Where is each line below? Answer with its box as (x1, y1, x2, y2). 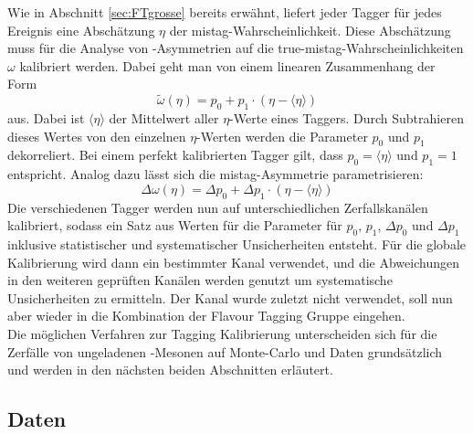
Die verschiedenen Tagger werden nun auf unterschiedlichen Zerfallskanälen (7, 197, 428, 217)
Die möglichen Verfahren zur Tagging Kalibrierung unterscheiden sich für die (7, 323, 437, 343)
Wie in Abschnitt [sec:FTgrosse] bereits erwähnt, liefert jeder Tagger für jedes (7, 3, 442, 21)
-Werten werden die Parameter (196, 126, 368, 145)
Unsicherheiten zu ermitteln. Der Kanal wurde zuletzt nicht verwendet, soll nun (7, 288, 453, 307)
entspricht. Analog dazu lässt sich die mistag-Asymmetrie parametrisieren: (7, 164, 424, 184)
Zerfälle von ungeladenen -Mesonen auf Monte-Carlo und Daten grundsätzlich (7, 342, 443, 361)
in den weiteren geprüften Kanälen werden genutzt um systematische (7, 270, 393, 290)
